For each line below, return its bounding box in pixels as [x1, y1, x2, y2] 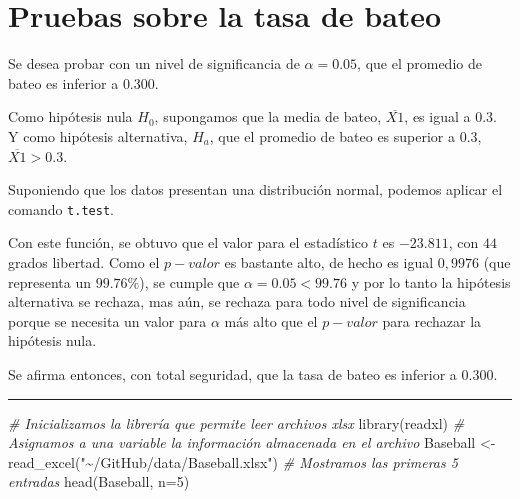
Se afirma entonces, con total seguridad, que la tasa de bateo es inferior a [8, 363, 457, 384]
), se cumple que [139, 271, 240, 292]
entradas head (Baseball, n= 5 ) [8, 471, 190, 492]
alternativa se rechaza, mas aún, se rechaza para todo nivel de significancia [8, 291, 466, 312]
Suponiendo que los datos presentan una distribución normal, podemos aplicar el [8, 179, 503, 200]
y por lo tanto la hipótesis [351, 271, 511, 292]
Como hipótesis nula [8, 106, 133, 127]
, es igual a [404, 106, 471, 127]
